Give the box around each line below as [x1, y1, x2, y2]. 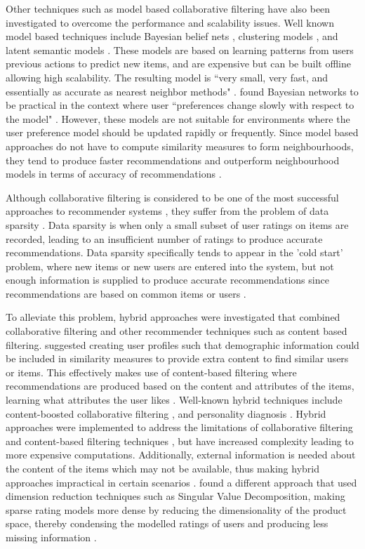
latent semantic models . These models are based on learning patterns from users [6, 42, 354, 57]
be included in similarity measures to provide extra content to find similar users [6, 351, 349, 366]
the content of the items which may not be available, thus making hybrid [6, 461, 320, 475]
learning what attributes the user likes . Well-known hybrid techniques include [6, 392, 343, 407]
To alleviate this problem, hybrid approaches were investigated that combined [6, 310, 340, 324]
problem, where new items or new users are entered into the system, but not [6, 258, 334, 273]
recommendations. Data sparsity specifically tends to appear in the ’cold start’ [6, 245, 343, 260]
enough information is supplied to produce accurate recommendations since [6, 272, 329, 287]
